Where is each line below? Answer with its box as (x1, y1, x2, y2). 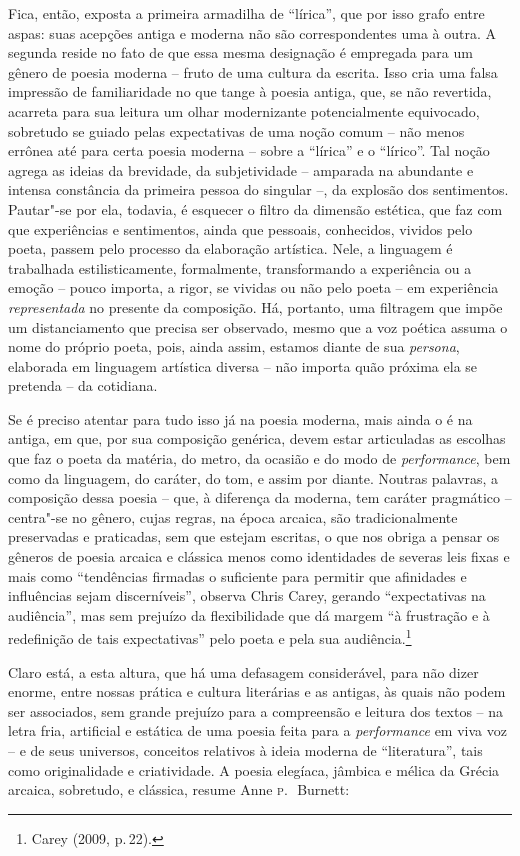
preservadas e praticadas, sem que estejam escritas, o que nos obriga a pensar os (8, 526, 500, 547)
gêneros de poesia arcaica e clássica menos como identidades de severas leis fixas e (8, 546, 510, 567)
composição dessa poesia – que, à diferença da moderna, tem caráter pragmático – (8, 487, 512, 508)
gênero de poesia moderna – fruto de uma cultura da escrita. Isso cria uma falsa (8, 61, 498, 82)
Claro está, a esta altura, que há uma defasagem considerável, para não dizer (8, 661, 479, 682)
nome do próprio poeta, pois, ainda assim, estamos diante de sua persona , (8, 336, 460, 357)
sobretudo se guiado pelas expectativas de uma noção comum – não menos (8, 120, 465, 141)
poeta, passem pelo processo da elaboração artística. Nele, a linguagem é (8, 238, 453, 259)
